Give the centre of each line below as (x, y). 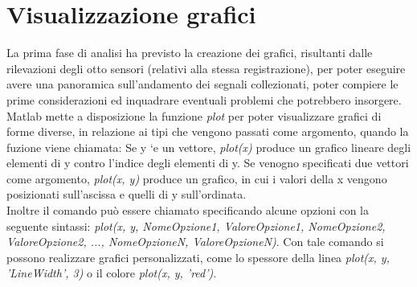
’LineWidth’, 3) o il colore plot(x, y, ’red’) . (112, 273)
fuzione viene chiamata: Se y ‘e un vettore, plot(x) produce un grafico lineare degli (209, 147)
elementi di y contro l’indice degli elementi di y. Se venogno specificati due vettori (208, 163)
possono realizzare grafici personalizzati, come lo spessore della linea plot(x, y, (198, 257)
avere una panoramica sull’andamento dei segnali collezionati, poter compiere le (202, 84)
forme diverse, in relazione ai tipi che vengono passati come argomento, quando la (208, 131)
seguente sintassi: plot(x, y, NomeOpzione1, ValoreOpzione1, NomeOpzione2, (196, 225)
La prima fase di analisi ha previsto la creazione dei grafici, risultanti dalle (190, 53)
